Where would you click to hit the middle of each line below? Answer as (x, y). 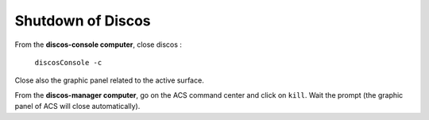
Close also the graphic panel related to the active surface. (109, 80)
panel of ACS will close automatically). (77, 106)
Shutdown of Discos (83, 21)
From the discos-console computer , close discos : (99, 45)
